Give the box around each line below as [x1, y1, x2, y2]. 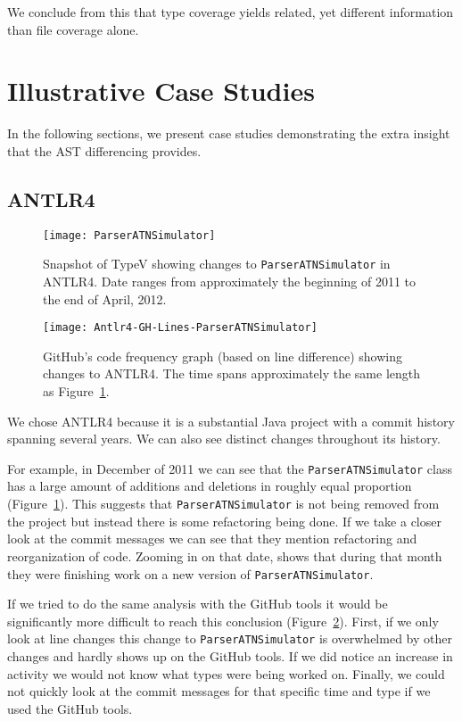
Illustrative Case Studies [7, 72, 315, 109]
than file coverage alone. [7, 20, 139, 38]
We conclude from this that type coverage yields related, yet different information [7, 3, 454, 21]
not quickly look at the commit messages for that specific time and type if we [7, 682, 431, 700]
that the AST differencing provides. [7, 141, 202, 160]
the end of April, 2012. [43, 289, 167, 308]
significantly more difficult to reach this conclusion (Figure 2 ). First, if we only [7, 611, 439, 630]
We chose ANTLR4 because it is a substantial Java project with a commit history [7, 411, 455, 430]
